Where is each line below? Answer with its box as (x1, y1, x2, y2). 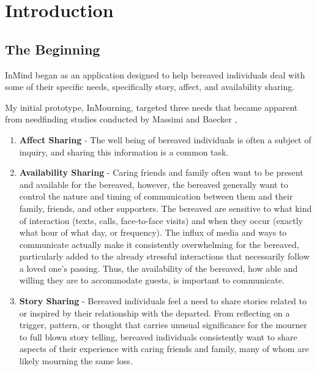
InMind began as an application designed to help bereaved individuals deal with (5, 68, 305, 81)
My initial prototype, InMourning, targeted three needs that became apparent (5, 100, 298, 113)
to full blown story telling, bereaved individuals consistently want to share (19, 330, 297, 343)
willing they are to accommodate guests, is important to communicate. (19, 274, 285, 287)
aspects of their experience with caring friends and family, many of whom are (19, 342, 309, 355)
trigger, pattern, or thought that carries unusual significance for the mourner (19, 318, 307, 331)
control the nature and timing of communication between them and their (19, 190, 293, 203)
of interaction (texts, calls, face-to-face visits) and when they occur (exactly (19, 214, 303, 227)
